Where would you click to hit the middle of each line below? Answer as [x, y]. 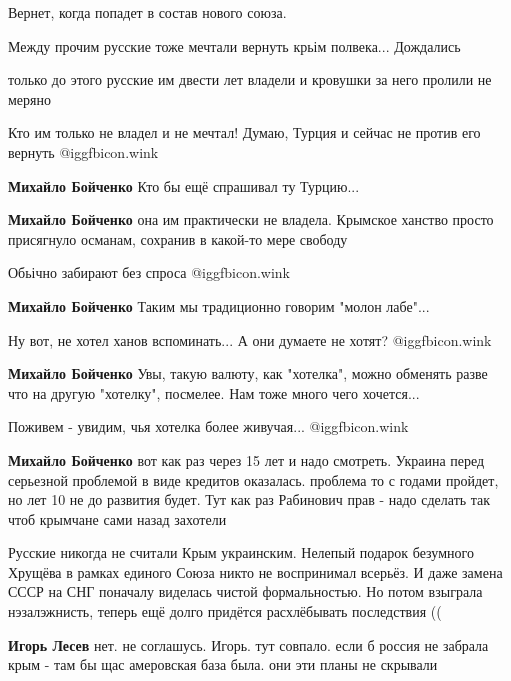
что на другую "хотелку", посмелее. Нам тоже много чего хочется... [214, 392]
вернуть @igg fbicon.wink [83, 151]
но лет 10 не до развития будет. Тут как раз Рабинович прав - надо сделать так [249, 499]
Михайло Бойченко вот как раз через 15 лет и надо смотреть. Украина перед [246, 459]
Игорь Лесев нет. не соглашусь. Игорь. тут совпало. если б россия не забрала [248, 644]
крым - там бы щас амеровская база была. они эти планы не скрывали [223, 664]
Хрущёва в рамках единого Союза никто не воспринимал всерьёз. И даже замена [255, 571]
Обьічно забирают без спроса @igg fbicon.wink [149, 272]
